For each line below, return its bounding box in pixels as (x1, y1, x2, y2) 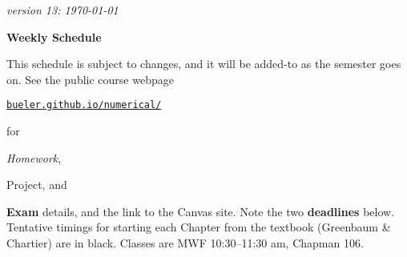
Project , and (6, 176, 67, 193)
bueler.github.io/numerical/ (6, 99, 162, 111)
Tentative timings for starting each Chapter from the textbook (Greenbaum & (6, 219, 391, 235)
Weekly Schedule (6, 28, 102, 45)
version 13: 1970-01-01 (6, 2, 119, 18)
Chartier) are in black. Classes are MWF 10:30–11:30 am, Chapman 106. (6, 235, 364, 251)
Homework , (6, 149, 62, 166)
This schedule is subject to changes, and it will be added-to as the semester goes (6, 55, 401, 72)
